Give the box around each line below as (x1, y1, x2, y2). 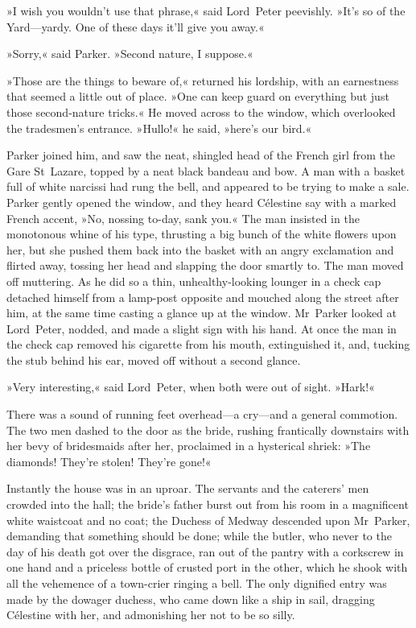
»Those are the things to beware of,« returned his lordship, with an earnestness (6, 72, 399, 89)
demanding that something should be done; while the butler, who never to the (6, 527, 392, 544)
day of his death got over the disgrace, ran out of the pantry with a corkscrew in (6, 543, 404, 560)
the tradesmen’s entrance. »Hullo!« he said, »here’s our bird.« (6, 119, 312, 136)
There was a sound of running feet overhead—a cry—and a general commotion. (6, 406, 398, 423)
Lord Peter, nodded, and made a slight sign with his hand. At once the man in (6, 320, 397, 337)
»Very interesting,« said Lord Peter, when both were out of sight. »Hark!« (6, 378, 375, 395)
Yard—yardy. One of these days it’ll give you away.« (6, 18, 265, 35)
